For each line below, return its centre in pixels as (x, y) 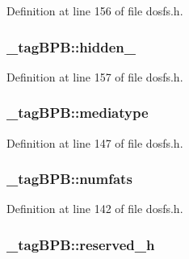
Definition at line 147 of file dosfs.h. (95, 142)
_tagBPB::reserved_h (81, 244)
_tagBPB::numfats (69, 179)
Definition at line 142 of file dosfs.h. (95, 209)
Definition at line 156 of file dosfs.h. (95, 10)
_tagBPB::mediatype (78, 113)
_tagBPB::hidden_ (71, 46)
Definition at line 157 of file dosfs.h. (95, 76)
